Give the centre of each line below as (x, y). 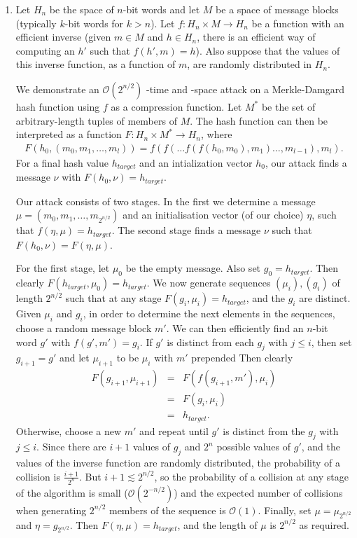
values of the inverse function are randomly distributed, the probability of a (178, 463)
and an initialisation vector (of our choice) (213, 215)
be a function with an (298, 23)
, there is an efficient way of (256, 37)
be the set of (288, 106)
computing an (45, 50)
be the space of (82, 9)
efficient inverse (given (63, 37)
